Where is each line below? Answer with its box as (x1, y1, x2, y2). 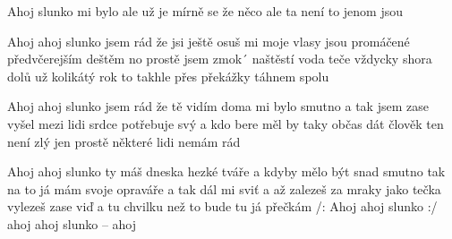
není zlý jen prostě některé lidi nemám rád (7, 132, 241, 150)
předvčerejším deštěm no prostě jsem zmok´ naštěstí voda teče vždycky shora (7, 49, 432, 68)
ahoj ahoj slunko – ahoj (7, 214, 137, 233)
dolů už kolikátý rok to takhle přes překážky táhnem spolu (7, 66, 329, 85)
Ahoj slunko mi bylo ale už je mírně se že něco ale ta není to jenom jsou (7, 2, 404, 20)
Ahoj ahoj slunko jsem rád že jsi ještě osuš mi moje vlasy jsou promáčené (7, 31, 410, 50)
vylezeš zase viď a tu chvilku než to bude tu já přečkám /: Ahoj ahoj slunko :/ (7, 197, 438, 216)
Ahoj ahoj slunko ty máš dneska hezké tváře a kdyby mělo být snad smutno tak (7, 162, 446, 181)
